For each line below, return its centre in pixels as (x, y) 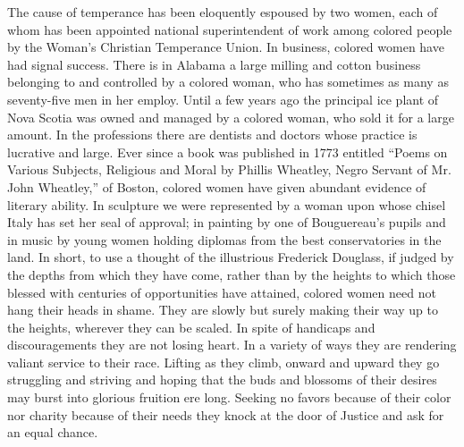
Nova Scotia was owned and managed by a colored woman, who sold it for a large (231, 117)
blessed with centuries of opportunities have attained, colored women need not (222, 292)
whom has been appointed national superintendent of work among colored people (230, 29)
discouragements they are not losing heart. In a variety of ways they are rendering (232, 345)
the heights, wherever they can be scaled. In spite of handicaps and (191, 327)
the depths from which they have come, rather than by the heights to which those (232, 274)
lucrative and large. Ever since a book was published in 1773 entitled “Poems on (228, 152)
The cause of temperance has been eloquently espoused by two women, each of (223, 12)
